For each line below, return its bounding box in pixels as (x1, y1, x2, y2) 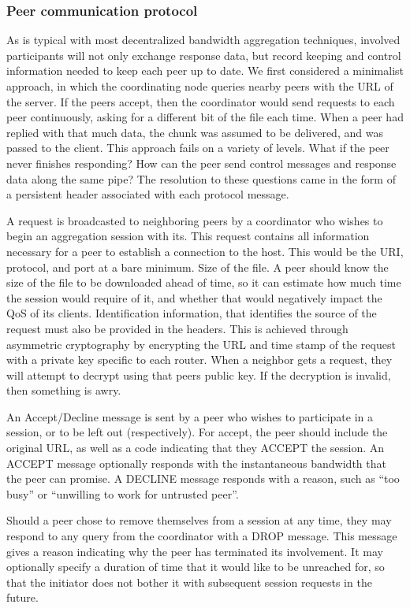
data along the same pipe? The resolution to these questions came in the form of (6, 170, 396, 187)
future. (6, 589, 39, 606)
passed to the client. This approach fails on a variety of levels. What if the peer (6, 139, 389, 156)
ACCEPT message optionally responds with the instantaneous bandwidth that (6, 454, 386, 471)
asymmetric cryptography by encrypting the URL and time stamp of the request (6, 336, 396, 352)
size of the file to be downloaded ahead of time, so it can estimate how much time (6, 274, 401, 291)
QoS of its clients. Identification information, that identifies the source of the (6, 305, 377, 321)
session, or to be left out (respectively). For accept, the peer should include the (6, 424, 388, 440)
